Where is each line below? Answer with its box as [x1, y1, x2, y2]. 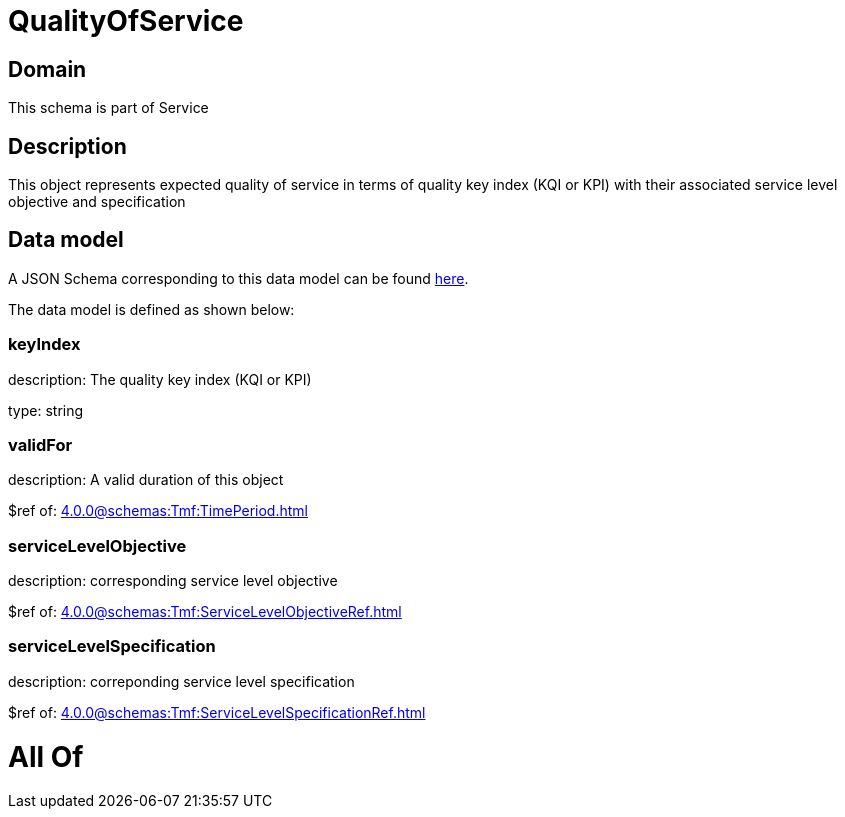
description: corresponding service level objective [8, 572, 338, 590]
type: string [8, 401, 84, 419]
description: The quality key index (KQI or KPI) [8, 370, 312, 388]
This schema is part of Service [8, 99, 209, 117]
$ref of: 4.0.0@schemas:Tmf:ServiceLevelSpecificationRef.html [8, 703, 426, 721]
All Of [8, 739, 84, 774]
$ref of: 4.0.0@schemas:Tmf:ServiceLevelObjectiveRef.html [8, 603, 402, 621]
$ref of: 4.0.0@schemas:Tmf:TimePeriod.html [8, 502, 308, 520]
